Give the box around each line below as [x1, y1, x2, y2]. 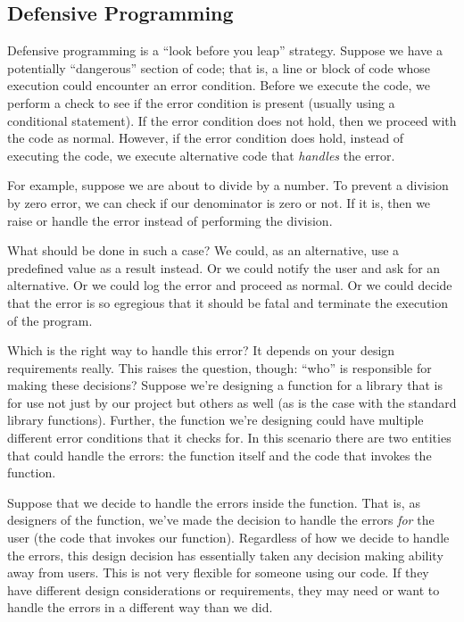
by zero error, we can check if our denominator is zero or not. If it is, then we [7, 193, 431, 211]
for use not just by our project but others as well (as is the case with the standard [7, 393, 457, 411]
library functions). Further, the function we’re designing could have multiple [7, 411, 424, 429]
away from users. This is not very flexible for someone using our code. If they [7, 563, 429, 582]
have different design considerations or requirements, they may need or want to [7, 580, 440, 599]
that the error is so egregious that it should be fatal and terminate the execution [7, 293, 449, 311]
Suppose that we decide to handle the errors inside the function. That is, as [7, 493, 420, 511]
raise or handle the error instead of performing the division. [7, 211, 333, 229]
